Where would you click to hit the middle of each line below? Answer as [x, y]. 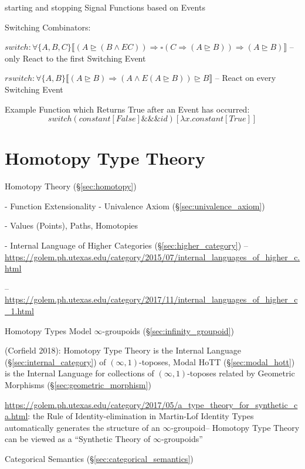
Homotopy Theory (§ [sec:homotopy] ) [71, 186]
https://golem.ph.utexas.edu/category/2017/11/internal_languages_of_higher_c [151, 299]
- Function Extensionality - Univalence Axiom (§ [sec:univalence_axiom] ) [135, 205]
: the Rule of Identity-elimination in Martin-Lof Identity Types [141, 416]
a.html [16, 416]
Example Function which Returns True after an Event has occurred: [127, 109]
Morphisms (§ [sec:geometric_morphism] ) [78, 385]
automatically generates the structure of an [82, 427]
